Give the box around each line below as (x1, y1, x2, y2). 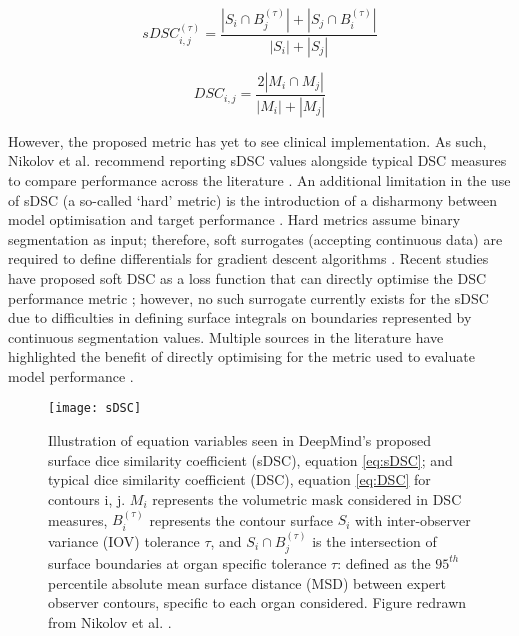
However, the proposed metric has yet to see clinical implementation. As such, (8, 130, 487, 151)
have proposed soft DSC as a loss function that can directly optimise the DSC (8, 267, 487, 288)
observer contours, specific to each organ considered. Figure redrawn (48, 592, 467, 613)
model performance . (8, 365, 134, 386)
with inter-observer (355, 509, 471, 530)
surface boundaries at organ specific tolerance (48, 552, 327, 573)
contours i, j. (48, 488, 126, 509)
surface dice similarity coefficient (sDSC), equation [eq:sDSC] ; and (48, 449, 453, 470)
